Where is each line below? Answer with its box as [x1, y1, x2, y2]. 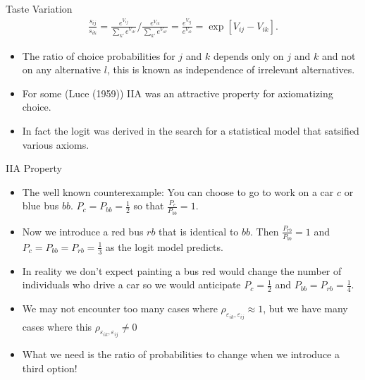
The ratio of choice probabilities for [22, 48, 175, 63]
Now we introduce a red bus [22, 223, 144, 238]
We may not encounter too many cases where [22, 301, 218, 316]
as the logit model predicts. [105, 239, 223, 254]
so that [133, 198, 164, 213]
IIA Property [6, 161, 63, 176]
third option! [22, 360, 78, 375]
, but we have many [263, 301, 348, 316]
